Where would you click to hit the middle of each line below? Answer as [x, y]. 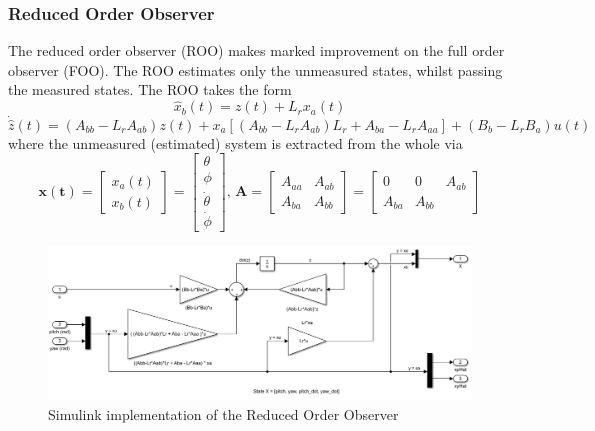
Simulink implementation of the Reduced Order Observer [223, 413]
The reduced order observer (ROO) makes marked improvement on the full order [256, 50]
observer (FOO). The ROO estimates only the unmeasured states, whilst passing [255, 69]
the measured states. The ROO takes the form [150, 89]
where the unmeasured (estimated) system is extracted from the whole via [235, 142]
